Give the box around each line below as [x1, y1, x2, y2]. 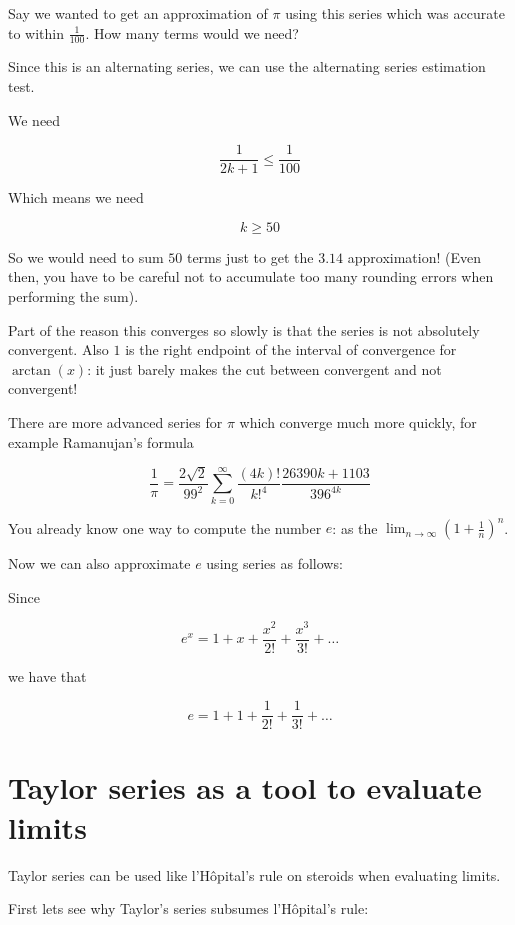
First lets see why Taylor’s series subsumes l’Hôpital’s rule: [8, 898, 369, 919]
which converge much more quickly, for [239, 412, 477, 433]
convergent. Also [8, 339, 109, 360]
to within [8, 22, 65, 43]
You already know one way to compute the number [8, 517, 322, 538]
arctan [11, 363, 51, 378]
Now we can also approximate [8, 553, 191, 574]
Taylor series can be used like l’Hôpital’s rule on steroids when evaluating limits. [8, 864, 501, 885]
